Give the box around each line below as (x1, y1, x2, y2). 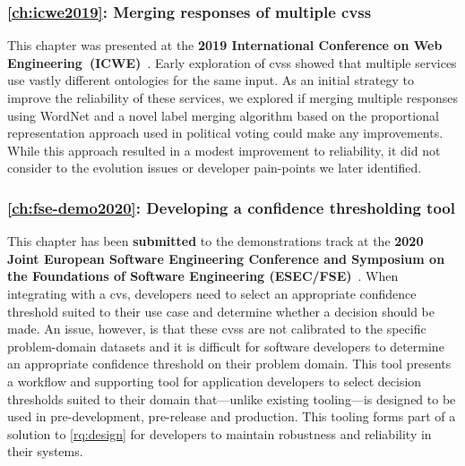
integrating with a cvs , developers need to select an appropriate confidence (7, 284, 417, 302)
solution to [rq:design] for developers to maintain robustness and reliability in (7, 424, 432, 443)
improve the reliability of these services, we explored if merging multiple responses (7, 89, 459, 106)
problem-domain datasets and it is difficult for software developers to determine (7, 336, 444, 355)
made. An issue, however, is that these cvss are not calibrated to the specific (7, 319, 426, 338)
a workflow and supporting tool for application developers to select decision (7, 371, 422, 390)
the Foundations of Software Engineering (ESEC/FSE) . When (7, 267, 399, 285)
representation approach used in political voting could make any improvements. (7, 123, 443, 142)
